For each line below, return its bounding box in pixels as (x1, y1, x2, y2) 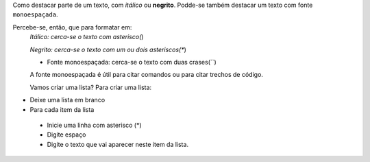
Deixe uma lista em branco (29, 96, 106, 104)
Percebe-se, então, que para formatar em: (12, 23, 132, 31)
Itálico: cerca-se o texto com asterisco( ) (29, 33, 144, 41)
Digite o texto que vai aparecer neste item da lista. (47, 140, 188, 148)
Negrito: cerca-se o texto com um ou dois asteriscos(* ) (29, 45, 186, 54)
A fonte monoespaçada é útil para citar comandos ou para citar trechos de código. (29, 71, 264, 79)
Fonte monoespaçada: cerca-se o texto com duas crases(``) (47, 58, 217, 66)
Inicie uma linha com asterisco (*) (47, 121, 142, 129)
